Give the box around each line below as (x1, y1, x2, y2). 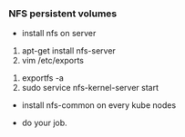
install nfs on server (21, 28, 97, 39)
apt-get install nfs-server (21, 45, 116, 56)
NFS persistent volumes (8, 7, 118, 20)
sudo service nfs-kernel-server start (21, 83, 159, 93)
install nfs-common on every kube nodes (21, 100, 177, 111)
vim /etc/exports (21, 55, 84, 66)
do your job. (21, 117, 67, 129)
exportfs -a (21, 73, 65, 83)
